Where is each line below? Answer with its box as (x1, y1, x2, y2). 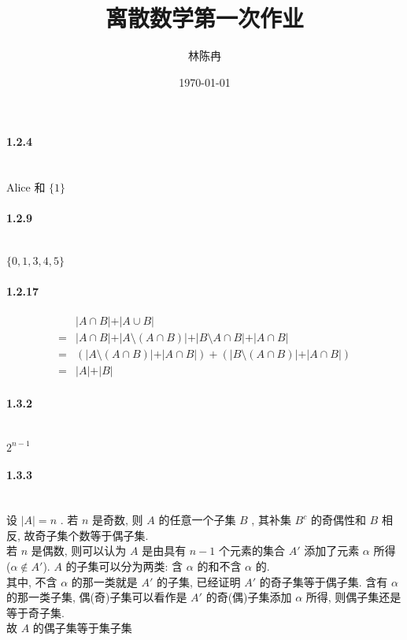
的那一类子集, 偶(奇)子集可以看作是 (6, 589, 187, 605)
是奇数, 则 (92, 512, 143, 528)
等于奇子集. (6, 604, 65, 620)
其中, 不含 (6, 573, 57, 590)
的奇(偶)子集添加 (205, 589, 292, 605)
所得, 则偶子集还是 (305, 589, 401, 605)
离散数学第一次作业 (105, 2, 304, 34)
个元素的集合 (218, 542, 285, 559)
